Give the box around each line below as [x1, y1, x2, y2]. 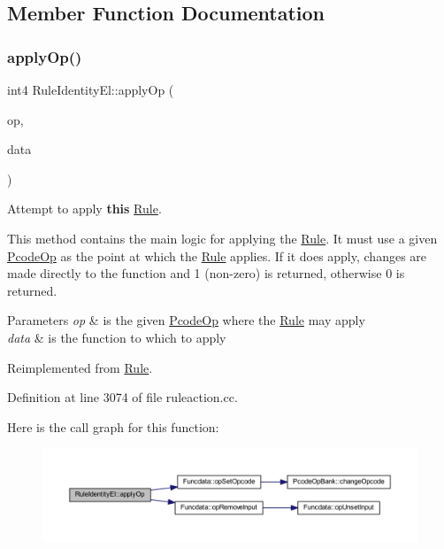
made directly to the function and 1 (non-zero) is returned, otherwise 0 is [7, 264, 405, 282]
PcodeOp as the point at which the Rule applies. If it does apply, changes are [7, 246, 427, 265]
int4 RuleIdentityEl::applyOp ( [7, 81, 174, 98]
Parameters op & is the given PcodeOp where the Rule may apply [7, 311, 365, 329]
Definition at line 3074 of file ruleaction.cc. [7, 388, 238, 406]
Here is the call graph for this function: [7, 417, 219, 436]
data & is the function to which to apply [7, 328, 226, 346]
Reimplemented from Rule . [7, 358, 153, 376]
